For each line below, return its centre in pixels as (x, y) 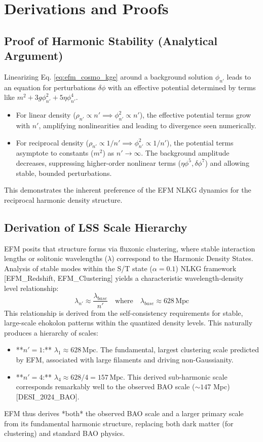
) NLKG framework (206, 268)
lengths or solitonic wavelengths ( (56, 258)
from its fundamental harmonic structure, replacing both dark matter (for (119, 423)
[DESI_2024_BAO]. (48, 396)
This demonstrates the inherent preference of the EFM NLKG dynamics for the (128, 190)
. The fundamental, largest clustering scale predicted (177, 349)
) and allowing (227, 162)
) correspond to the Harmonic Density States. (182, 258)
